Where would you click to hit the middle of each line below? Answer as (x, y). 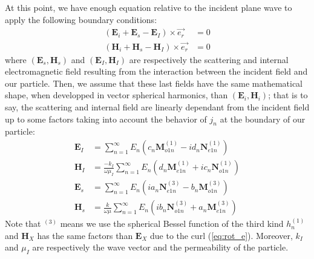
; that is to (288, 95)
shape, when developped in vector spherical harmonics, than (116, 95)
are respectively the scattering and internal (209, 59)
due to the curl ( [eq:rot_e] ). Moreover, (221, 235)
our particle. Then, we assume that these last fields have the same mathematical (154, 83)
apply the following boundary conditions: (81, 19)
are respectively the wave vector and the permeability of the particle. (160, 247)
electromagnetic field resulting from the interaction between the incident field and (156, 71)
